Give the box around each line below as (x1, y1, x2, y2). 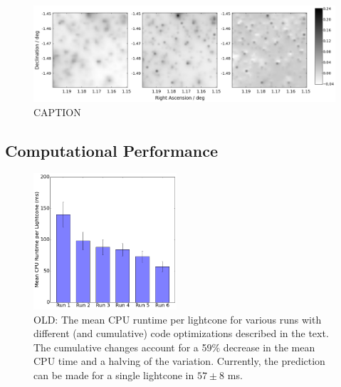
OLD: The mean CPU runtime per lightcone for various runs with (33, 311, 322, 326)
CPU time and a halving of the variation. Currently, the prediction (33, 354, 325, 368)
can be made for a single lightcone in (33, 368, 194, 383)
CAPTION (33, 104, 81, 119)
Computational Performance (5, 139, 218, 161)
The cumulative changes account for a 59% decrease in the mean (33, 339, 315, 354)
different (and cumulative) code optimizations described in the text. (33, 326, 329, 341)
